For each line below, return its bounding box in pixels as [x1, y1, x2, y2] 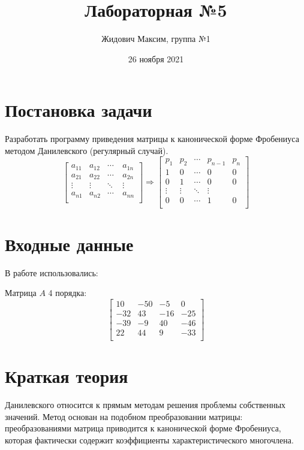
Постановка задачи [5, 98, 152, 122]
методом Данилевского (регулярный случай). [5, 144, 168, 156]
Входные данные [5, 231, 134, 256]
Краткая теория [5, 364, 128, 388]
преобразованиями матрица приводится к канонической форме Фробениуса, [5, 422, 281, 434]
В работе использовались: [5, 266, 98, 279]
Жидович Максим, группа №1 [101, 32, 210, 45]
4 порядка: [48, 286, 87, 299]
